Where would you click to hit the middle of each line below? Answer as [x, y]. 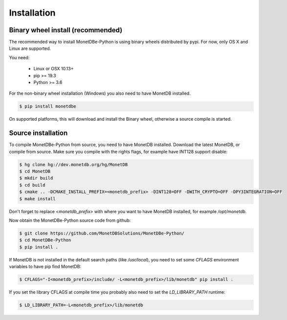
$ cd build [32, 185]
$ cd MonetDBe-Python [45, 240]
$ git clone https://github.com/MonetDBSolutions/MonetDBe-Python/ [102, 233]
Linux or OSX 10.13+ [54, 69]
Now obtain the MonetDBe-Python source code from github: [70, 220]
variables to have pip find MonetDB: [45, 267]
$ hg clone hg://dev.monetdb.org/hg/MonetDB [74, 164]
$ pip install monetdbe [48, 107]
